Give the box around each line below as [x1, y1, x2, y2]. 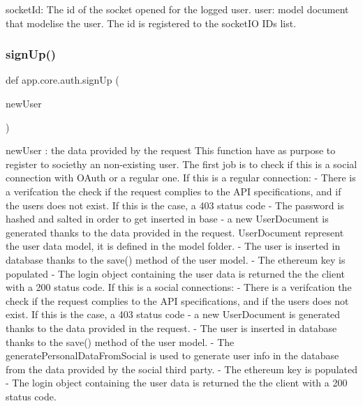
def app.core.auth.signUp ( [6, 73, 119, 87]
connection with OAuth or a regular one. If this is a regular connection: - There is [6, 170, 356, 185]
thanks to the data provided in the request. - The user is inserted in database [6, 320, 337, 335]
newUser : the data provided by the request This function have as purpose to [6, 143, 336, 158]
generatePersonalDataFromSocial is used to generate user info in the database [6, 348, 339, 363]
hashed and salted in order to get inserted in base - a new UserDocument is [6, 211, 329, 226]
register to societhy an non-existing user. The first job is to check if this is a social [6, 156, 357, 171]
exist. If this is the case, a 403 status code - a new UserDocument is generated [6, 307, 341, 322]
